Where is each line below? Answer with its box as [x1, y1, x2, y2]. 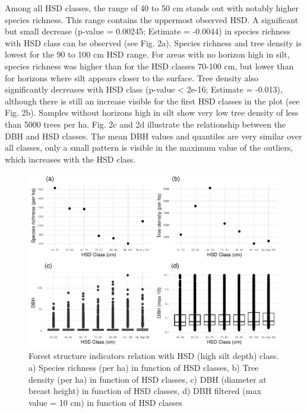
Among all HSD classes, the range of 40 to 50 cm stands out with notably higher [5, 2, 299, 14]
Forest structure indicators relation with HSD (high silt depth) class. [29, 350, 279, 362]
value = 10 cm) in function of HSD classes [29, 396, 183, 408]
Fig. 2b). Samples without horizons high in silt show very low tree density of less [5, 106, 299, 119]
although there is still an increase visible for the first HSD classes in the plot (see [5, 94, 300, 107]
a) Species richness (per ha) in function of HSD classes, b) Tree [29, 361, 259, 374]
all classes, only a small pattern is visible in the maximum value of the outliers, [5, 141, 293, 154]
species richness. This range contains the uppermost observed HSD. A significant [5, 13, 299, 26]
